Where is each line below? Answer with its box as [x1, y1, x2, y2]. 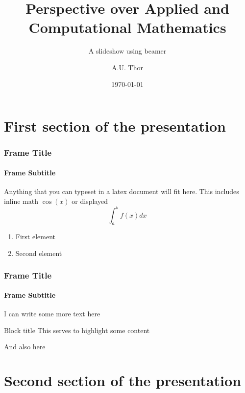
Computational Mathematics [28, 17, 226, 37]
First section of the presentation [4, 116, 226, 136]
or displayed [72, 196, 108, 206]
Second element [15, 248, 62, 258]
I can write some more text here [4, 309, 100, 319]
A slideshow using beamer [88, 46, 167, 56]
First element [15, 231, 55, 242]
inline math [4, 196, 39, 206]
